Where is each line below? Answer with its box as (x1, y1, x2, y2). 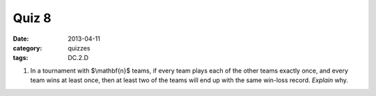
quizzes (68, 44, 91, 52)
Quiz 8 (13, 10, 52, 26)
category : (13, 44, 42, 52)
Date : (13, 35, 29, 43)
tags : (13, 54, 29, 62)
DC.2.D (68, 54, 89, 62)
